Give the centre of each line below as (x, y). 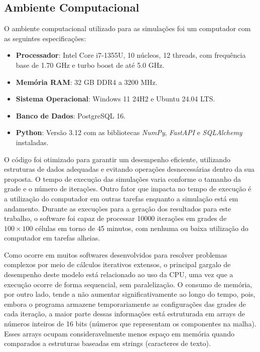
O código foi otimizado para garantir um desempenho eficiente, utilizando (117, 159)
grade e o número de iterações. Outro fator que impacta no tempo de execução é (128, 189)
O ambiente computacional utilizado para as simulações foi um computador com (127, 28)
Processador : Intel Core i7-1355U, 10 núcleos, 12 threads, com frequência (131, 55)
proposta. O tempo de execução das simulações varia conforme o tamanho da (123, 179)
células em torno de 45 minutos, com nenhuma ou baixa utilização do (142, 228)
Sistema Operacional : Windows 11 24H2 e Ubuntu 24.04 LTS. (115, 99)
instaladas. (32, 142)
